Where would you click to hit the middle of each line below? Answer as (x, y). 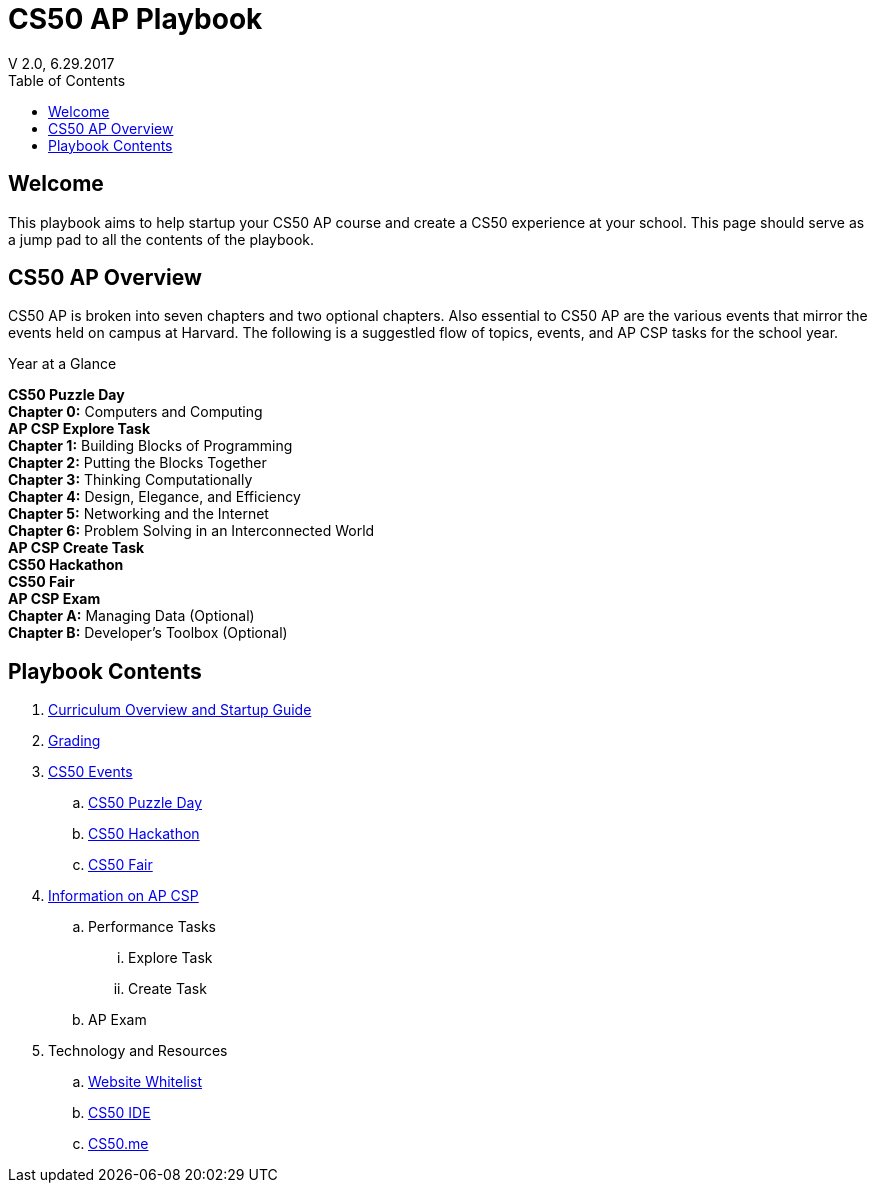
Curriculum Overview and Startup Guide (180, 710)
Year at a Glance (62, 364)
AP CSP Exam (54, 599)
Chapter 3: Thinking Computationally (130, 480)
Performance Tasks (152, 927)
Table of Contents (67, 80)
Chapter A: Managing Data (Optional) (131, 616)
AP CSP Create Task (76, 548)
